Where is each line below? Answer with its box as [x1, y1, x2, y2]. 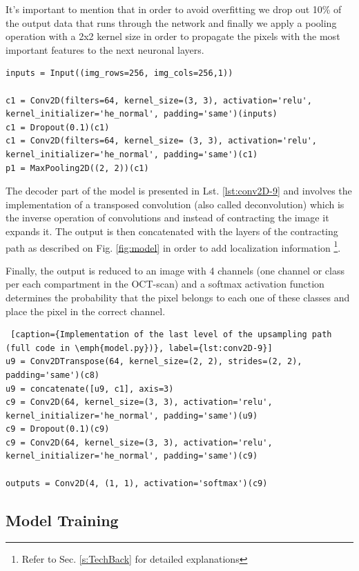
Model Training [6, 509, 119, 530]
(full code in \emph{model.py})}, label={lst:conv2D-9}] [6, 343, 273, 353]
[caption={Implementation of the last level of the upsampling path [10, 330, 332, 340]
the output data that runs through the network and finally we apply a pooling [6, 15, 337, 30]
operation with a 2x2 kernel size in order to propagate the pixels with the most [6, 29, 340, 43]
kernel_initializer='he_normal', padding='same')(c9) [6, 451, 258, 461]
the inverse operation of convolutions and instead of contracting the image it [6, 210, 329, 225]
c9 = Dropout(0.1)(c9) [6, 424, 110, 434]
